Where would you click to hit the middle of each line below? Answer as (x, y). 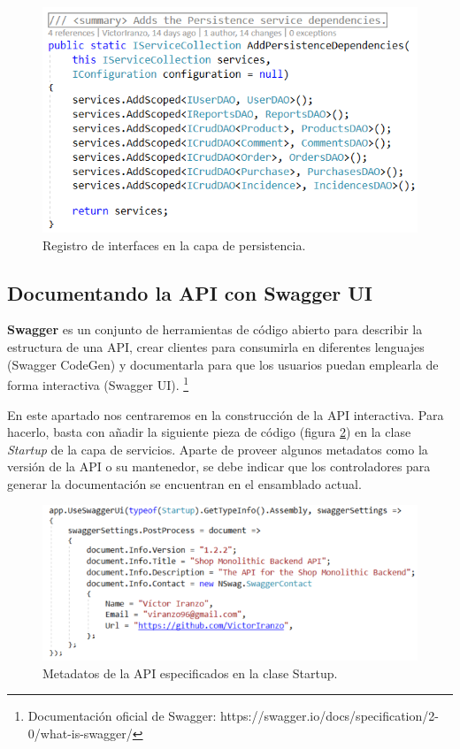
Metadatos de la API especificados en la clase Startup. (190, 673)
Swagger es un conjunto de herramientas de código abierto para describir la (215, 329)
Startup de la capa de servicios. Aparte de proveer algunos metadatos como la (218, 449)
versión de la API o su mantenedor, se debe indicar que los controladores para (219, 466)
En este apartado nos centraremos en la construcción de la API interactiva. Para (226, 414)
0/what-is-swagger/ (80, 733)
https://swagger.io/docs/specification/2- (330, 716)
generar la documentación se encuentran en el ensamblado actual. (184, 483)
